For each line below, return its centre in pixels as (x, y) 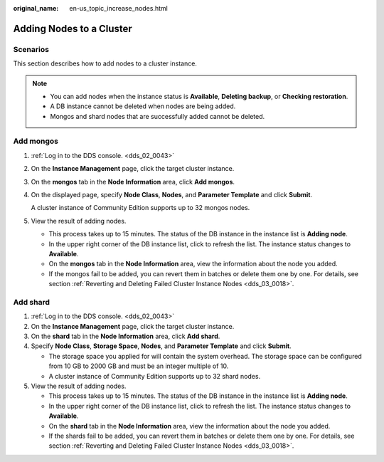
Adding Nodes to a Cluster (73, 28)
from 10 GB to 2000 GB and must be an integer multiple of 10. (139, 366)
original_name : (36, 8)
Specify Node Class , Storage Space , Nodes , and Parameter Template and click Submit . (161, 346)
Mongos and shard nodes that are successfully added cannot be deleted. (158, 116)
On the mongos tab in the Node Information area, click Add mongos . (133, 182)
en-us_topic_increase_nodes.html (119, 8)
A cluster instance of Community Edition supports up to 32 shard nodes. (155, 376)
